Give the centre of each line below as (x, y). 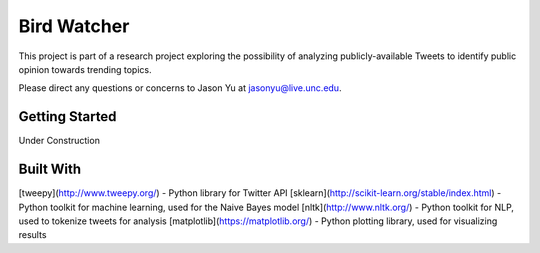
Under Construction (59, 141)
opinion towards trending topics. (85, 69)
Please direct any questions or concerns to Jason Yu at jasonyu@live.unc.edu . (180, 88)
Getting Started (67, 116)
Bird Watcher (74, 26)
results (32, 235)
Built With (50, 169)
